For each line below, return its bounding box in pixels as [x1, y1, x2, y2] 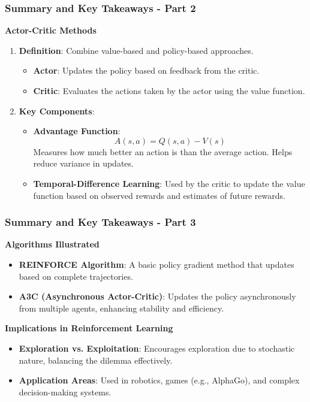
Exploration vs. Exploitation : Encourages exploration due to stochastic [19, 341, 295, 354]
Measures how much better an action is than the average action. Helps [33, 145, 293, 158]
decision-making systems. [19, 385, 112, 398]
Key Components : [19, 104, 95, 117]
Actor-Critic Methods [5, 24, 97, 37]
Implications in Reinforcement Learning [5, 322, 173, 334]
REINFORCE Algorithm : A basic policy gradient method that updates [19, 258, 294, 270]
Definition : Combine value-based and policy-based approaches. [19, 44, 254, 56]
